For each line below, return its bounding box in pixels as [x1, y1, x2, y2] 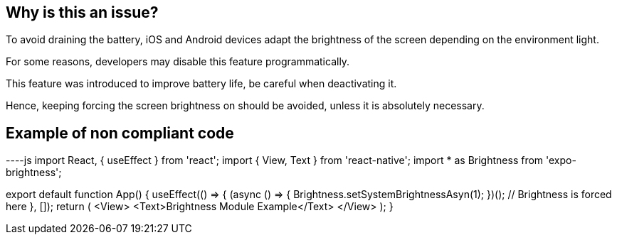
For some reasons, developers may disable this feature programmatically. [6, 55, 350, 68]
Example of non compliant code [6, 124, 234, 142]
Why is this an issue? [6, 4, 159, 21]
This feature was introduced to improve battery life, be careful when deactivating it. [6, 77, 397, 90]
